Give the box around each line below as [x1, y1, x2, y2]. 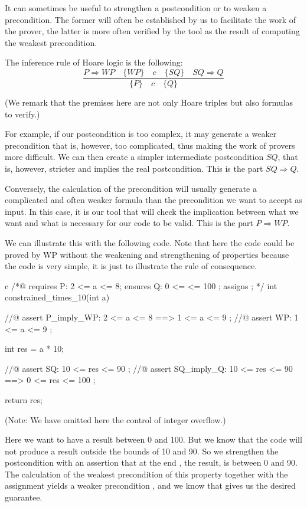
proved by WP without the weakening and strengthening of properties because [5, 248, 289, 260]
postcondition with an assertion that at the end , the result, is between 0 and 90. [5, 456, 298, 469]
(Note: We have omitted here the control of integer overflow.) [5, 413, 226, 426]
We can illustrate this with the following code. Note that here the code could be [5, 236, 295, 248]
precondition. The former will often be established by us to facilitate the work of [5, 13, 296, 25]
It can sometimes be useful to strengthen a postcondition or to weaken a [5, 2, 267, 14]
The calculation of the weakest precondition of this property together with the [5, 467, 288, 480]
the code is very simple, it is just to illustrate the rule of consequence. [5, 260, 257, 272]
